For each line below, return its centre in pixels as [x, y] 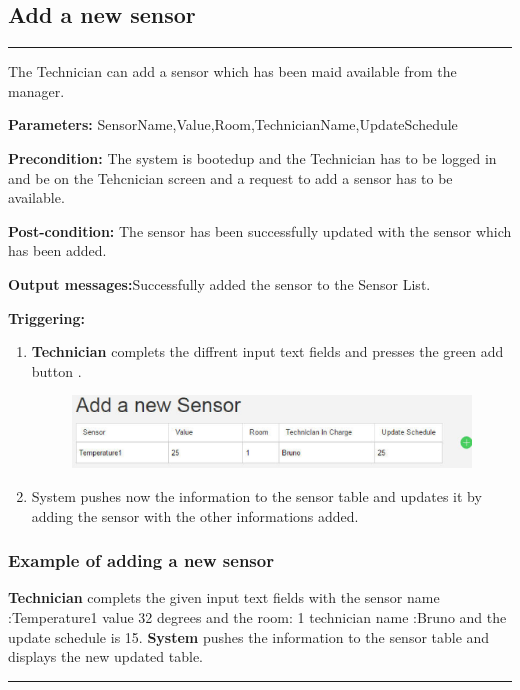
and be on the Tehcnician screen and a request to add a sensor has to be [230, 177]
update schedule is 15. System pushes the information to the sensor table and [249, 636]
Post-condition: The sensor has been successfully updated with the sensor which [260, 230]
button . [56, 370]
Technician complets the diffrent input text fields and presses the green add [267, 351]
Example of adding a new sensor [141, 560]
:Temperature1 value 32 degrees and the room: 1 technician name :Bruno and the [257, 617]
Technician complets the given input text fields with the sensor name [224, 597]
